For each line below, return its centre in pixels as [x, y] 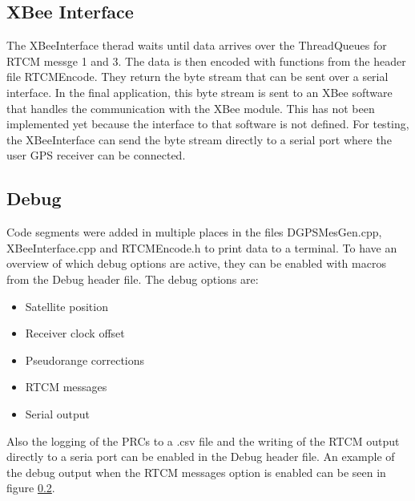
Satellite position [66, 306]
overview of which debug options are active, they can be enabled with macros [196, 263]
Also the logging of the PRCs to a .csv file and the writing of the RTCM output [203, 440]
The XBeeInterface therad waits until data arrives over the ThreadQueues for [197, 45]
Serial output [57, 413]
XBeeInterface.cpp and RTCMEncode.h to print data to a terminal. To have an [202, 247]
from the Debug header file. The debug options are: [133, 279]
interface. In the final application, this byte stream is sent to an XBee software [199, 92]
